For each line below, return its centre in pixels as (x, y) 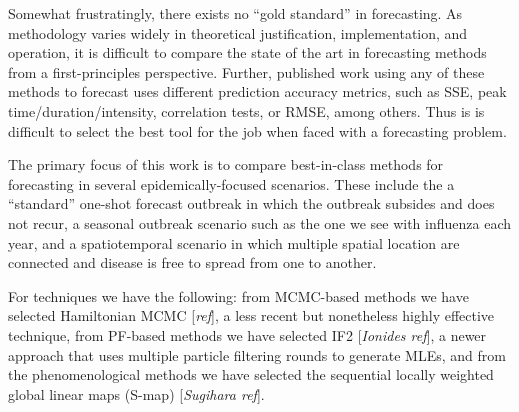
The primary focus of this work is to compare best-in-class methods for (226, 164)
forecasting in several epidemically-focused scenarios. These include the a (231, 183)
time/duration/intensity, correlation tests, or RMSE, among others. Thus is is (246, 110)
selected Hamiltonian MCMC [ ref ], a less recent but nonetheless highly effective (251, 315)
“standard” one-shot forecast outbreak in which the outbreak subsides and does (251, 203)
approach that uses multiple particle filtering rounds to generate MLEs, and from (257, 354)
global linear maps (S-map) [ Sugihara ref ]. (136, 393)
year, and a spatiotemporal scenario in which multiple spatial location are (234, 242)
